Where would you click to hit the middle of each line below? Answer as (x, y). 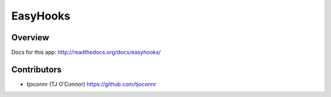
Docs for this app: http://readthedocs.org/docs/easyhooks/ (86, 52)
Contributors (36, 69)
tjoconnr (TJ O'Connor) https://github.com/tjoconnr (91, 84)
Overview (30, 38)
